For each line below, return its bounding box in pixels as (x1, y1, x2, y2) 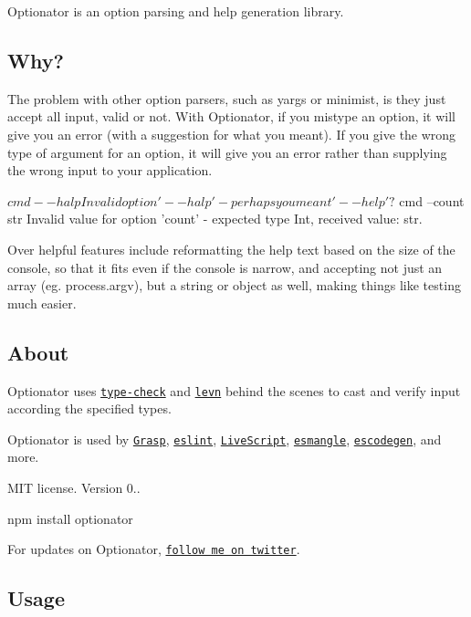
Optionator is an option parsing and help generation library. (7, 2, 344, 20)
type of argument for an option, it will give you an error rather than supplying (7, 142, 447, 162)
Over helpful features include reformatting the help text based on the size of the (7, 239, 455, 258)
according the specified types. (7, 399, 172, 418)
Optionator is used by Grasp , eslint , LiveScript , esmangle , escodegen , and (7, 429, 442, 448)
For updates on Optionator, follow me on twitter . (7, 539, 300, 559)
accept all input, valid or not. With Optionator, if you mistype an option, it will (7, 107, 456, 126)
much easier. (7, 293, 77, 312)
